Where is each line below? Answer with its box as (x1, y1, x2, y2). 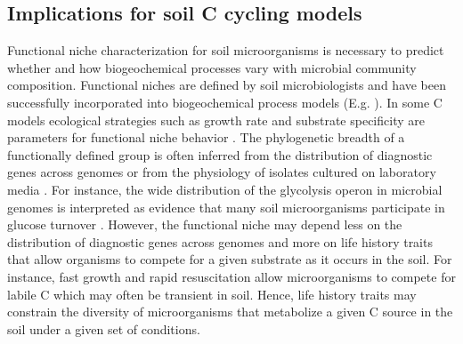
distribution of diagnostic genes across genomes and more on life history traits (7, 232, 433, 251)
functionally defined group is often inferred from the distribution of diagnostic (7, 145, 433, 164)
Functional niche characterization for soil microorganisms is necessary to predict (7, 41, 444, 60)
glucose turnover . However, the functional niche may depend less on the (7, 215, 402, 234)
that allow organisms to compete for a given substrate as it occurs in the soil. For (7, 250, 452, 268)
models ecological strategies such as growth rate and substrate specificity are (7, 110, 425, 129)
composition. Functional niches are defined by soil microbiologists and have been (7, 76, 447, 94)
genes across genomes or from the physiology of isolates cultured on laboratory (7, 163, 436, 181)
